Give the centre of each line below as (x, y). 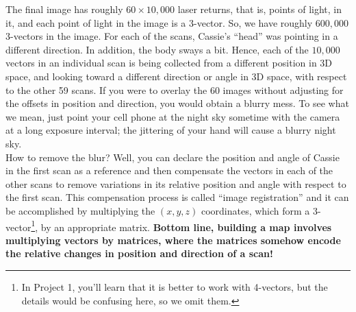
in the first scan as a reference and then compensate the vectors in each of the (169, 170)
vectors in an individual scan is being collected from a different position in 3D (169, 63)
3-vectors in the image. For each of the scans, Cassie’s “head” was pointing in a (172, 36)
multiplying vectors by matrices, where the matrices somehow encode (173, 240)
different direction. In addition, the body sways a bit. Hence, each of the (157, 49)
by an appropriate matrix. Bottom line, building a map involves (186, 227)
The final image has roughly (64, 9)
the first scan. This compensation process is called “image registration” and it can (177, 197)
